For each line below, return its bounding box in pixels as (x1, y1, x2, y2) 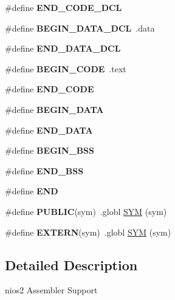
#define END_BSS (5, 164, 84, 177)
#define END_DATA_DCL (5, 42, 121, 55)
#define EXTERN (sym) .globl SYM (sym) (5, 225, 171, 238)
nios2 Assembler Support (5, 284, 98, 296)
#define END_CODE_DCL (5, 1, 122, 13)
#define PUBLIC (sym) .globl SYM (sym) (5, 205, 167, 217)
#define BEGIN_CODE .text (5, 62, 126, 75)
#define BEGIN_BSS (5, 144, 95, 157)
